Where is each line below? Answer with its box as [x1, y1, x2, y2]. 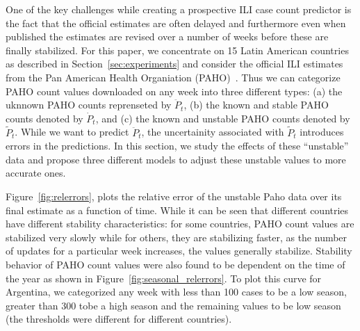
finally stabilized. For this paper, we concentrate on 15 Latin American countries [6, 42, 349, 57]
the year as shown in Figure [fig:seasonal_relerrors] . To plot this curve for [6, 271, 322, 285]
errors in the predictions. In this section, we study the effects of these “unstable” [6, 138, 349, 153]
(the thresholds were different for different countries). [6, 312, 232, 326]
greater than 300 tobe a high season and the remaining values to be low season [6, 298, 341, 312]
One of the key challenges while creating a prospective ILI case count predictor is [6, 2, 352, 16]
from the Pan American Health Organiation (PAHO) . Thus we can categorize [6, 70, 341, 84]
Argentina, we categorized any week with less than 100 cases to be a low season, [6, 284, 347, 299]
